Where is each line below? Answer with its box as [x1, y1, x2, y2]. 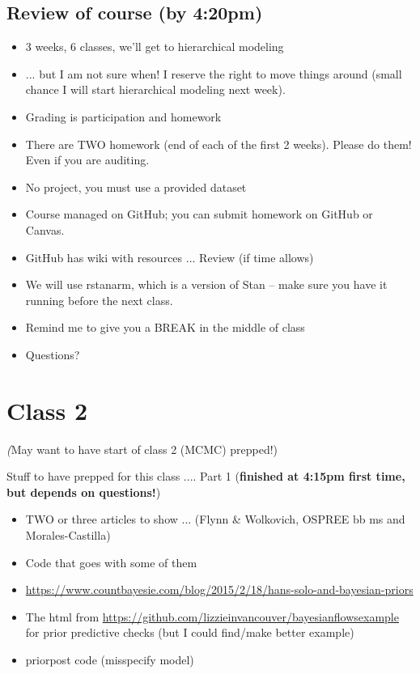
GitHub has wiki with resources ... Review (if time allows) [25, 248, 314, 265]
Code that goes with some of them [25, 553, 197, 570]
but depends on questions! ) [6, 483, 161, 500]
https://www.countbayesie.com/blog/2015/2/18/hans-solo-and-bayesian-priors [25, 581, 414, 598]
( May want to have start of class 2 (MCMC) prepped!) [6, 440, 278, 457]
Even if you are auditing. [25, 151, 150, 168]
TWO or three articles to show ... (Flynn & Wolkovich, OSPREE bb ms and [25, 511, 405, 528]
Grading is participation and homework [25, 108, 222, 125]
